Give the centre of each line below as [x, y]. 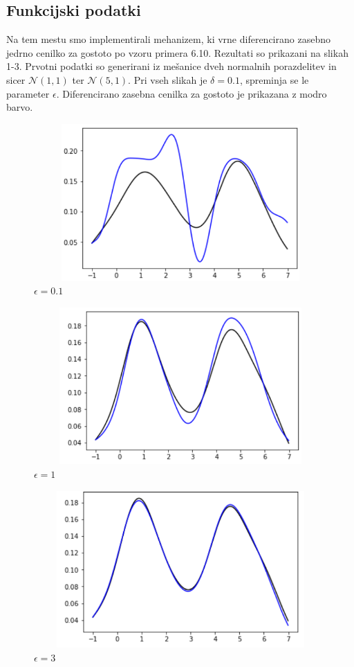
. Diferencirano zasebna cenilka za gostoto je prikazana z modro [192, 93]
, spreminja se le [274, 79]
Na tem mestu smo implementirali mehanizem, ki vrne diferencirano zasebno [168, 39]
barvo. [20, 107]
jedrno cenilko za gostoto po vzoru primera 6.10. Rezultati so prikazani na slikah [177, 52]
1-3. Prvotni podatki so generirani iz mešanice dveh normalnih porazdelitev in [171, 66]
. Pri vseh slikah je [168, 79]
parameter [28, 93]
